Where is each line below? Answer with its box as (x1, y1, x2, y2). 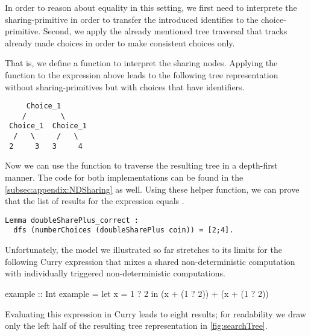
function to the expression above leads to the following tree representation (5, 68, 278, 81)
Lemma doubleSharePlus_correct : (5, 216, 139, 225)
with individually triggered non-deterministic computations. (5, 267, 225, 279)
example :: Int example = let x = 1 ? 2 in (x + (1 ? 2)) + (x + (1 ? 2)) (5, 287, 269, 299)
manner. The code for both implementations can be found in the (5, 171, 243, 184)
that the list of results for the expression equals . (5, 194, 184, 207)
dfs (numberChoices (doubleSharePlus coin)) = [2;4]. (13, 226, 234, 235)
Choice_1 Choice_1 (9, 122, 87, 131)
